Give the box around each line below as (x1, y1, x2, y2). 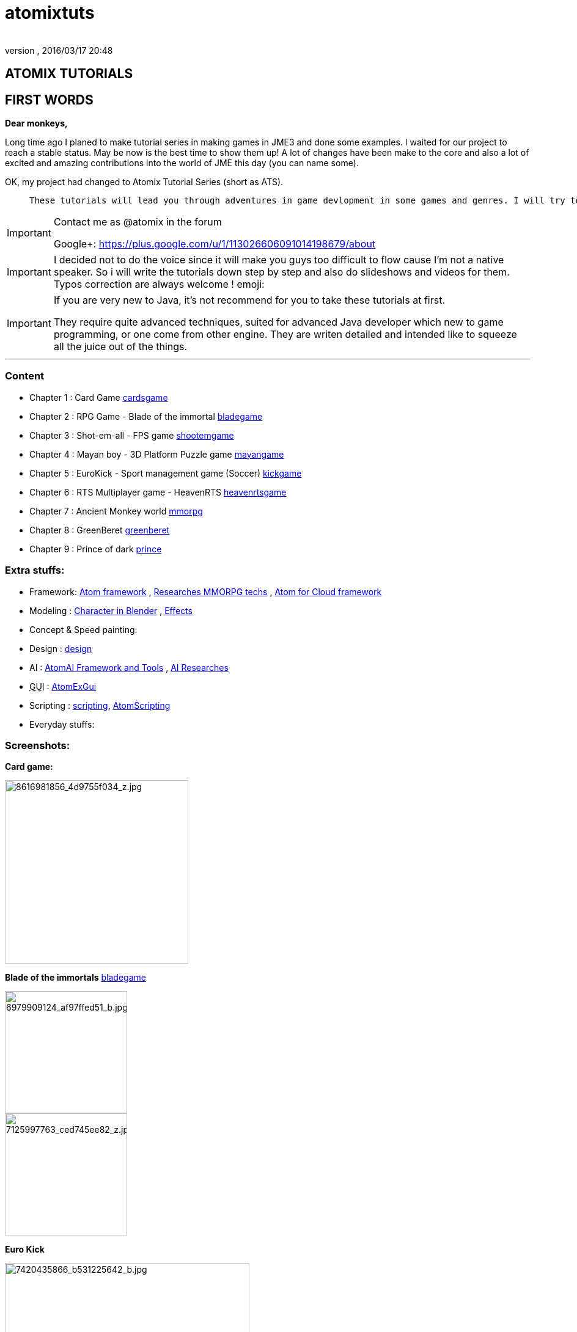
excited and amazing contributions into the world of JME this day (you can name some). (5, 158, 359, 169)
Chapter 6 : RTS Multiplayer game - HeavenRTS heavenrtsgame (29, 486, 287, 497)
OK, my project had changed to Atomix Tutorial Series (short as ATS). (5, 177, 284, 188)
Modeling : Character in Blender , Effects (29, 605, 193, 616)
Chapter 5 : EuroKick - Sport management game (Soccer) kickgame (29, 467, 302, 478)
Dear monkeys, (5, 118, 68, 129)
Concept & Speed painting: (29, 624, 138, 635)
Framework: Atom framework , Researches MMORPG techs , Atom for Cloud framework (29, 586, 382, 597)
